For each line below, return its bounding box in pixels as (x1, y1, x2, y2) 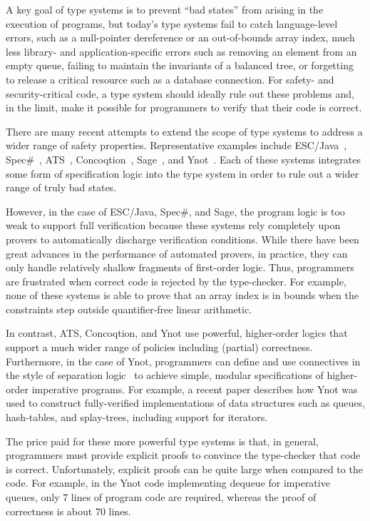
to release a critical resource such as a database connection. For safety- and (6, 71, 334, 86)
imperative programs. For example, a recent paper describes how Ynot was (31, 381, 358, 396)
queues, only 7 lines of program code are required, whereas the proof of (6, 490, 317, 504)
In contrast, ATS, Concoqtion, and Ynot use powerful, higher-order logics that (6, 325, 348, 340)
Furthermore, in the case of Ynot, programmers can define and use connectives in (6, 353, 361, 368)
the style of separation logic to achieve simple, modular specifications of (6, 368, 324, 383)
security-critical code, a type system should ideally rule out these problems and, (6, 86, 355, 101)
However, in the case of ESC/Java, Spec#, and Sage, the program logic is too (6, 203, 345, 218)
